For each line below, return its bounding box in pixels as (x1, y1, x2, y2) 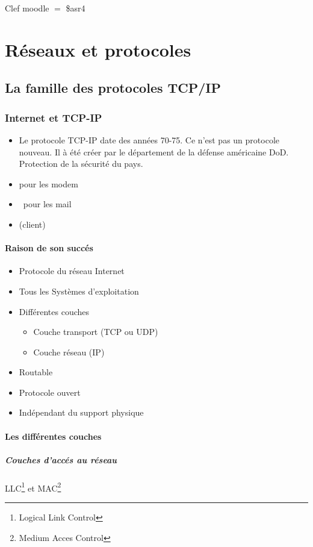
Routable (19, 366, 53, 378)
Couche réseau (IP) (33, 345, 105, 358)
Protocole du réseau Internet (19, 264, 125, 277)
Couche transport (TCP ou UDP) (33, 325, 158, 338)
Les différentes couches (5, 430, 102, 442)
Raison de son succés (5, 242, 93, 254)
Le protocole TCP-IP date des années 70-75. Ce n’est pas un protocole (19, 133, 279, 146)
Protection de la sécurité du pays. (19, 157, 143, 170)
